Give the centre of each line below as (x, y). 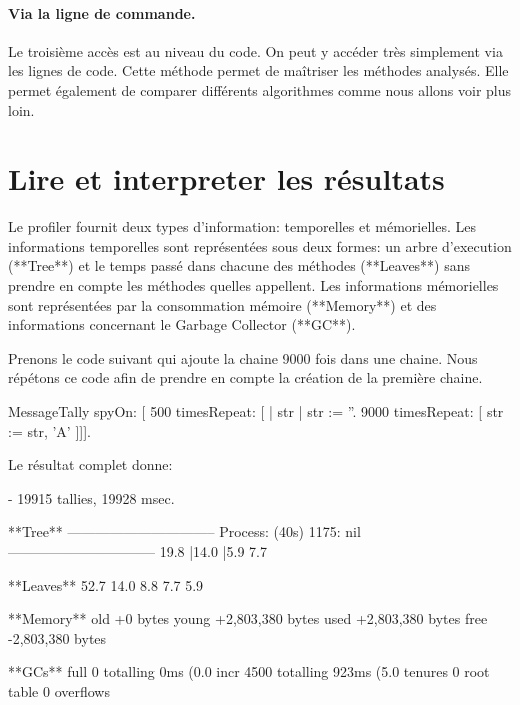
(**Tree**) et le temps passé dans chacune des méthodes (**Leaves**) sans (239, 265)
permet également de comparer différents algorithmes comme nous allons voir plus (260, 89)
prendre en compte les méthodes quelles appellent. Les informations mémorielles (253, 285)
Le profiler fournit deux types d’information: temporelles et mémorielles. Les (242, 226)
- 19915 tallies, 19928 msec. (91, 497)
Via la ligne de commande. (102, 12)
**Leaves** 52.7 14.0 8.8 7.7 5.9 (106, 584)
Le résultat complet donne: (90, 464)
